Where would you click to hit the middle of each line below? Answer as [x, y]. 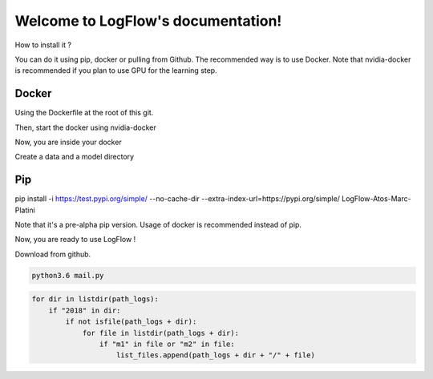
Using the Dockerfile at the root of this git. [84, 113]
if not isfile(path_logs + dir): [131, 322]
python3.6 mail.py [68, 275]
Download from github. [53, 254]
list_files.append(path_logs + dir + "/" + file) [216, 355]
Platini [25, 210]
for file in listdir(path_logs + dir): [161, 333]
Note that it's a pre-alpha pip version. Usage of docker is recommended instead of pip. [158, 225]
